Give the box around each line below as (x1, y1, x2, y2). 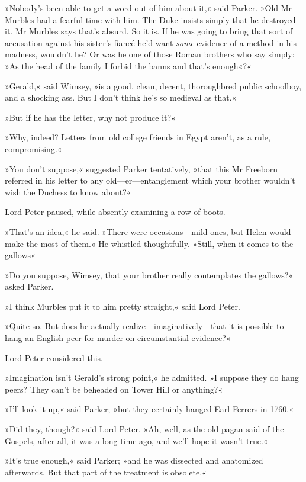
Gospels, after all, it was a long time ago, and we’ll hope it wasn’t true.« (5, 434, 268, 446)
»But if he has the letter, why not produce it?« (5, 111, 176, 123)
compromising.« (5, 142, 62, 155)
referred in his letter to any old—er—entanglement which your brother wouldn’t (5, 174, 295, 187)
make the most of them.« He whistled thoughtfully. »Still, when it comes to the (5, 237, 294, 249)
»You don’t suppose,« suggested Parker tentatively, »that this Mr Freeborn (5, 162, 278, 175)
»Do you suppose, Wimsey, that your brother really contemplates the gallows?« (5, 268, 294, 281)
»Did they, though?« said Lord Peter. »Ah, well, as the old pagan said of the (5, 423, 284, 435)
